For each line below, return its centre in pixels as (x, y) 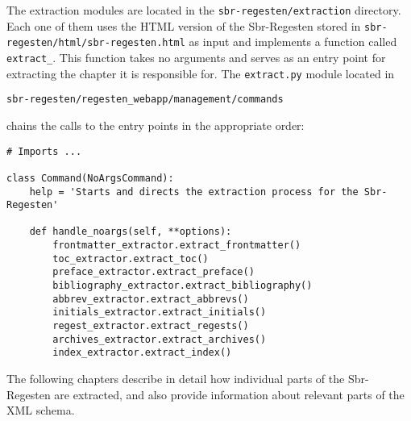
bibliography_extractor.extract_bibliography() (183, 286)
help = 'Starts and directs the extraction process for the (194, 192)
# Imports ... (44, 151)
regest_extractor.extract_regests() (151, 326)
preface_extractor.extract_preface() (154, 272)
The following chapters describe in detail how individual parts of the (176, 379)
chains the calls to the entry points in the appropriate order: (156, 125)
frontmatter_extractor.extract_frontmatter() (177, 246)
